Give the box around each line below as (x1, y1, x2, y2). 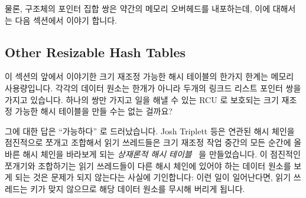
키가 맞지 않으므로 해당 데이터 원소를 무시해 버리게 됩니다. (30, 182, 245, 194)
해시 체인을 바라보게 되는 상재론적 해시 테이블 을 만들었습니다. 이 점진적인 (22, 147, 301, 160)
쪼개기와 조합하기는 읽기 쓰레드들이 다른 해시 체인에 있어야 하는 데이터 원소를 (5, 159, 291, 171)
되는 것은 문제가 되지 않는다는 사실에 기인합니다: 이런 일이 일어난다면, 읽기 (15, 171, 291, 183)
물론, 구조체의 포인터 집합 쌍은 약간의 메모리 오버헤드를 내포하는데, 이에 (5, 2, 271, 14)
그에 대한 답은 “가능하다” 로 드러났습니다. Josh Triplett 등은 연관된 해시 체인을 (5, 124, 295, 137)
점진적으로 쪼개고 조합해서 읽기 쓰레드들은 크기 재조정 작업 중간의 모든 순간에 (5, 136, 291, 148)
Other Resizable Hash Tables (5, 42, 186, 61)
